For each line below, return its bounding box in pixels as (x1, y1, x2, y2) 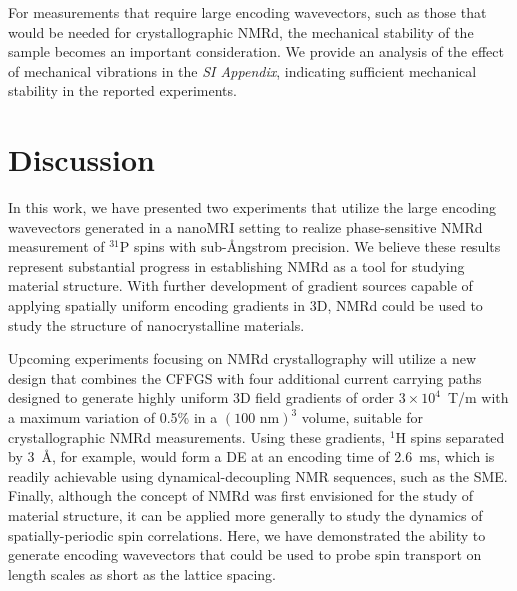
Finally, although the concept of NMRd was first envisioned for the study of (8, 485, 474, 506)
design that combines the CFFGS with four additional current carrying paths (8, 367, 482, 388)
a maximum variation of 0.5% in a (8, 407, 218, 428)
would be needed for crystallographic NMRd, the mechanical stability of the (8, 21, 474, 42)
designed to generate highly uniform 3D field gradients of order (8, 387, 394, 408)
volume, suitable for (301, 407, 423, 428)
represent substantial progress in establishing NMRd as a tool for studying (8, 255, 465, 276)
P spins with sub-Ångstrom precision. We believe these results (119, 236, 501, 257)
